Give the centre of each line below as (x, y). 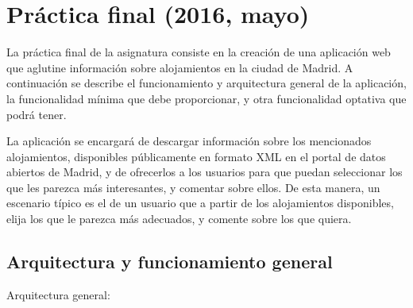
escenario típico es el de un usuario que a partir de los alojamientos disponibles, (200, 203)
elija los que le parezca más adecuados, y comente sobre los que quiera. (179, 219)
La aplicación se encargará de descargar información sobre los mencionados (189, 141)
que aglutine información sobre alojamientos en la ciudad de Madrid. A (180, 67)
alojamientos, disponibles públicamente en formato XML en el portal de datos (196, 156)
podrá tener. (37, 114)
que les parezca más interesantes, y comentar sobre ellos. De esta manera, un (193, 187)
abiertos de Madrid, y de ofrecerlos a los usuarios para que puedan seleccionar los (205, 172)
